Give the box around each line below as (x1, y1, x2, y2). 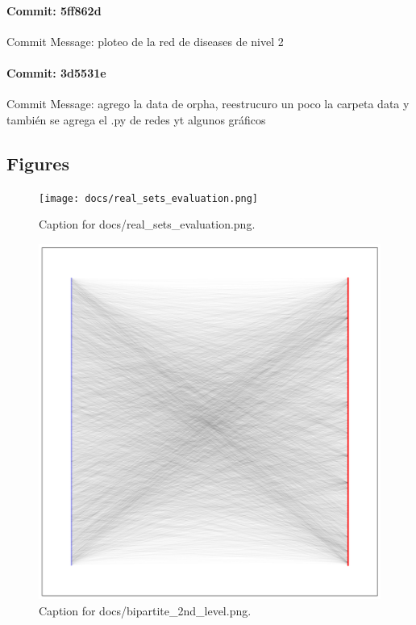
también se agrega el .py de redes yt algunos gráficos (6, 111, 266, 128)
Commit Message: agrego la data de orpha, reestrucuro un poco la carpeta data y (6, 95, 410, 112)
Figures (6, 150, 69, 175)
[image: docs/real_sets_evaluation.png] (39, 192, 259, 204)
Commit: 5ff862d (6, 2, 102, 19)
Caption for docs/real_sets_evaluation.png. (39, 216, 256, 233)
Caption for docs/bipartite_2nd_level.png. (39, 602, 252, 619)
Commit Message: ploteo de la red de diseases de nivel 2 (6, 32, 284, 49)
